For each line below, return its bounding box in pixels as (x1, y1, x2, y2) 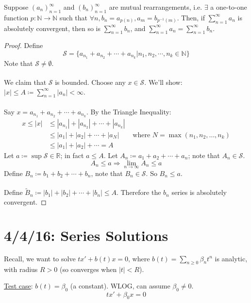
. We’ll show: (144, 77, 183, 87)
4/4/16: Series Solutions (4, 225, 168, 245)
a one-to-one (210, 2, 247, 12)
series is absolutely (171, 187, 227, 197)
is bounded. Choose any (55, 77, 126, 87)
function (4, 12, 29, 22)
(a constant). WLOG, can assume (70, 280, 170, 290)
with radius (4, 264, 38, 274)
